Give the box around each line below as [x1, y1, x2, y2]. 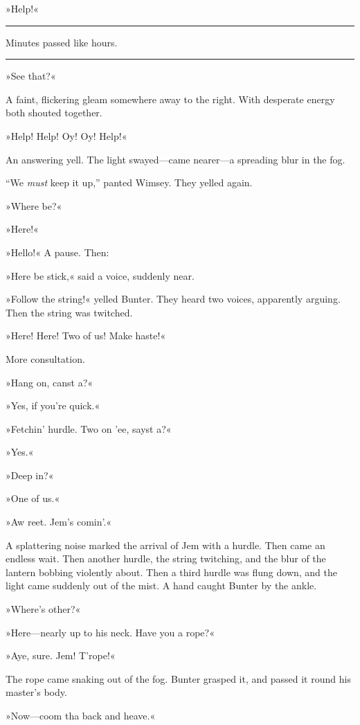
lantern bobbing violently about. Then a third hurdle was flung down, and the [6, 564, 338, 579]
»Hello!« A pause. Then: [6, 244, 109, 259]
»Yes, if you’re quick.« [6, 398, 100, 413]
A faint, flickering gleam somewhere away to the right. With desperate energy [6, 91, 335, 106]
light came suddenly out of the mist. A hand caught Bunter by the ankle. [6, 578, 317, 593]
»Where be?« [6, 198, 62, 213]
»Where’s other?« [6, 602, 81, 616]
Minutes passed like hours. [6, 35, 118, 49]
